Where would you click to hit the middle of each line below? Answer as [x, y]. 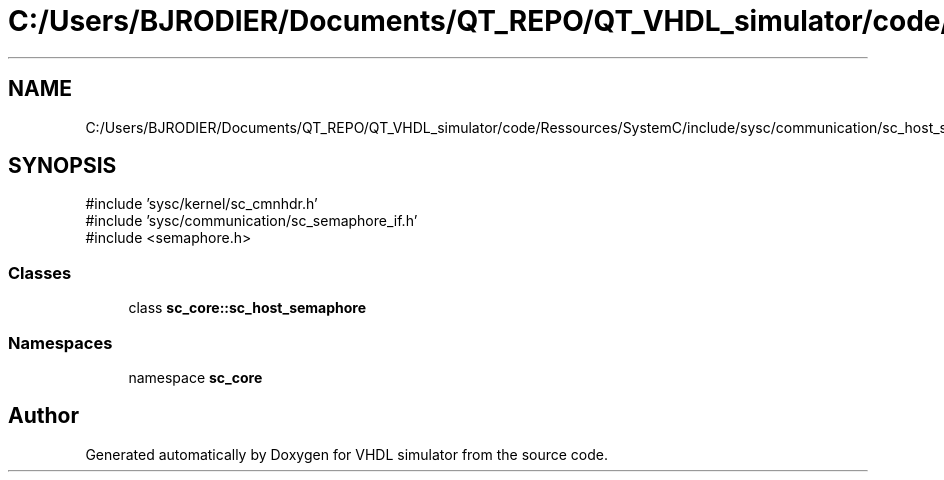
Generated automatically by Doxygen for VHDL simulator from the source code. [347, 454]
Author [43, 416]
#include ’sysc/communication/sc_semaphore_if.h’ [251, 221]
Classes [40, 272]
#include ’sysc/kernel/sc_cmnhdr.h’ [201, 204]
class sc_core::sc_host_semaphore [247, 308]
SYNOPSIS [62, 166]
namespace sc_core [195, 377]
